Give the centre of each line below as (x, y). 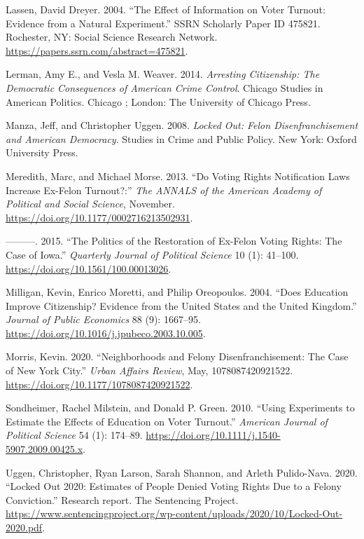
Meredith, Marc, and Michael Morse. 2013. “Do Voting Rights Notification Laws (178, 176)
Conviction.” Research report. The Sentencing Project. (122, 499)
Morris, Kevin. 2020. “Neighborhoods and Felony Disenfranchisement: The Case (177, 356)
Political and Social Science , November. (90, 204)
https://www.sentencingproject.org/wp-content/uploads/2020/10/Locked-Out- (174, 513)
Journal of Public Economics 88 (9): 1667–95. (103, 319)
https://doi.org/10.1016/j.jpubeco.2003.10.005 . (106, 333)
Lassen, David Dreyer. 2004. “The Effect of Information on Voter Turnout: (166, 9)
